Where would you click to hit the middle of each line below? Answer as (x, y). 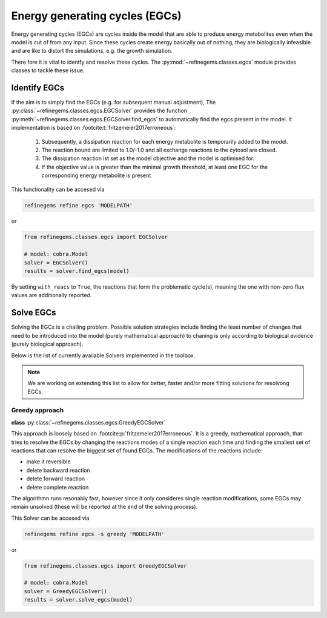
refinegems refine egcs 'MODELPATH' (78, 205)
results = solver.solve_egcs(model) (78, 600)
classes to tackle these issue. (48, 70)
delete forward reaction (56, 479)
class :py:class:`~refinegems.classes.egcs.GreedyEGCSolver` (88, 422)
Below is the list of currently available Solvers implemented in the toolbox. (103, 355)
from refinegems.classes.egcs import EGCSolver (96, 237)
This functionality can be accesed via (58, 189)
